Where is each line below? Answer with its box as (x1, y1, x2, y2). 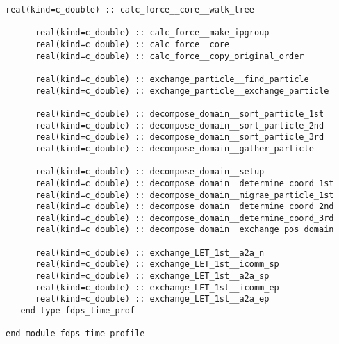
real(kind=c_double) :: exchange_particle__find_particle (35, 74, 309, 84)
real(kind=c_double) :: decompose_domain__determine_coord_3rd (35, 213, 334, 223)
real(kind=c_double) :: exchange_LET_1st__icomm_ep (35, 282, 279, 293)
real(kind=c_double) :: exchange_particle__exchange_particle (35, 85, 329, 96)
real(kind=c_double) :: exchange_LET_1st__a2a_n (35, 247, 265, 258)
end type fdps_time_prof (20, 306, 135, 316)
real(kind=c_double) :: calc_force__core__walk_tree (6, 5, 254, 15)
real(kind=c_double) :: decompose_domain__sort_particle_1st (35, 108, 324, 119)
